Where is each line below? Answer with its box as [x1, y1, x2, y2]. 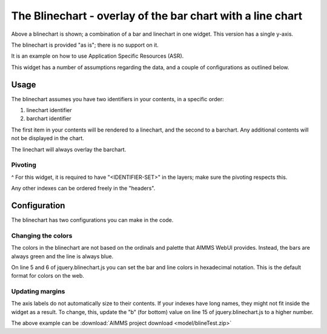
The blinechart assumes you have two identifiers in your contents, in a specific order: [11, 95, 224, 102]
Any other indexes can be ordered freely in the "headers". [11, 185, 156, 192]
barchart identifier [26, 115, 72, 122]
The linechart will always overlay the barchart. [11, 145, 127, 153]
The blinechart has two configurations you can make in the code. [11, 216, 174, 224]
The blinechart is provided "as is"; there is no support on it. [11, 41, 159, 48]
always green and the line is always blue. [11, 252, 114, 260]
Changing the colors [11, 231, 73, 239]
